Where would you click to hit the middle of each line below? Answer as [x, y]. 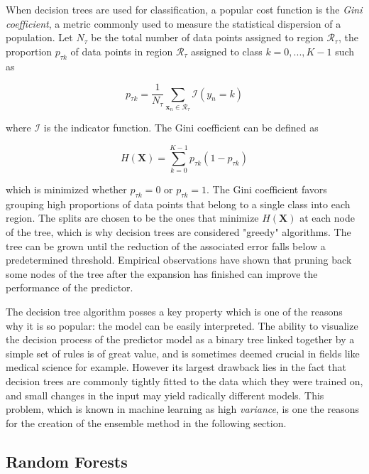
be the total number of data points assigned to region [207, 37]
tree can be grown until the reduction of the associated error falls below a [166, 246]
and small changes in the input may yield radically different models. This [165, 395]
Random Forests [67, 461]
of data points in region [122, 51]
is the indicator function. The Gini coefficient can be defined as [181, 128]
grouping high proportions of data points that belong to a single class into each [178, 204]
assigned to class [227, 51]
